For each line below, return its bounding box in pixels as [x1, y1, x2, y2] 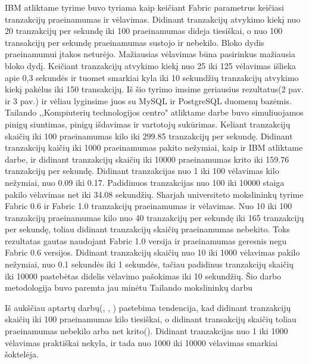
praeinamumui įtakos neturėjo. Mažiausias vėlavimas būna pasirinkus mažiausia [5, 48, 295, 60]
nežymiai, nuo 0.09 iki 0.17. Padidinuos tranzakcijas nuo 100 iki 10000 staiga [5, 176, 285, 188]
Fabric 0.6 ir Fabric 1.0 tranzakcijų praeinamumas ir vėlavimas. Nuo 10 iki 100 [5, 200, 292, 212]
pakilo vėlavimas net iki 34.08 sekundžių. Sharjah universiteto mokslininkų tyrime [5, 188, 304, 200]
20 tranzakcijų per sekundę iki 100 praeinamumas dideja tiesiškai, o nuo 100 [5, 24, 283, 37]
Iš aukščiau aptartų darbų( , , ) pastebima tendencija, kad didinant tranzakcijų [5, 301, 291, 313]
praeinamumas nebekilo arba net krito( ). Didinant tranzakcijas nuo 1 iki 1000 [5, 325, 288, 337]
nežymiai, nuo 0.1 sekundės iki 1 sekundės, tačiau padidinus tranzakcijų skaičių [5, 258, 294, 270]
